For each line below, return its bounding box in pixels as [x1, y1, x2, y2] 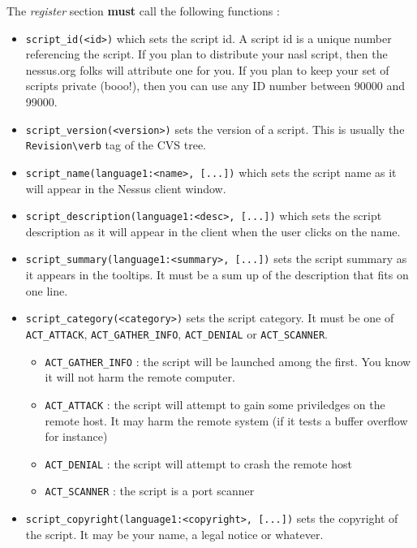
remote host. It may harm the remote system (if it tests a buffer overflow [45, 412, 408, 429]
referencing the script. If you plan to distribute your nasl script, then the [25, 45, 388, 63]
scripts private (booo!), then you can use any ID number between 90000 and [25, 77, 406, 94]
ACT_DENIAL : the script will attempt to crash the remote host [45, 455, 352, 472]
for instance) [45, 428, 108, 445]
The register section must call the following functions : [6, 2, 280, 19]
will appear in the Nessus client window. [25, 179, 226, 196]
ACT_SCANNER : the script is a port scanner [45, 482, 255, 499]
